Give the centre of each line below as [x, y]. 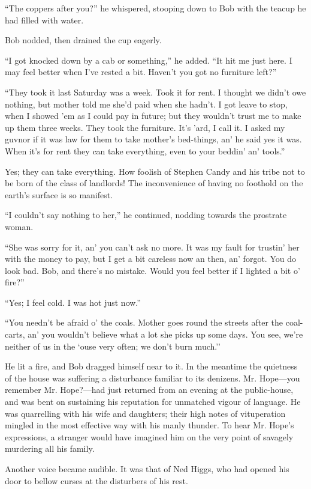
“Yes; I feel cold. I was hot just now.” [73, 302]
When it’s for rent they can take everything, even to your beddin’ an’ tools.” [145, 150]
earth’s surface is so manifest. [59, 194]
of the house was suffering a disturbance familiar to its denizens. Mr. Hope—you [153, 378]
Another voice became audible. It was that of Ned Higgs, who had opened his [147, 469]
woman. [19, 226]
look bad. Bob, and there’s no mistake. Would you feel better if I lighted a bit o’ [153, 270]
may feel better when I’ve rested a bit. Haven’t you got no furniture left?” [141, 72]
